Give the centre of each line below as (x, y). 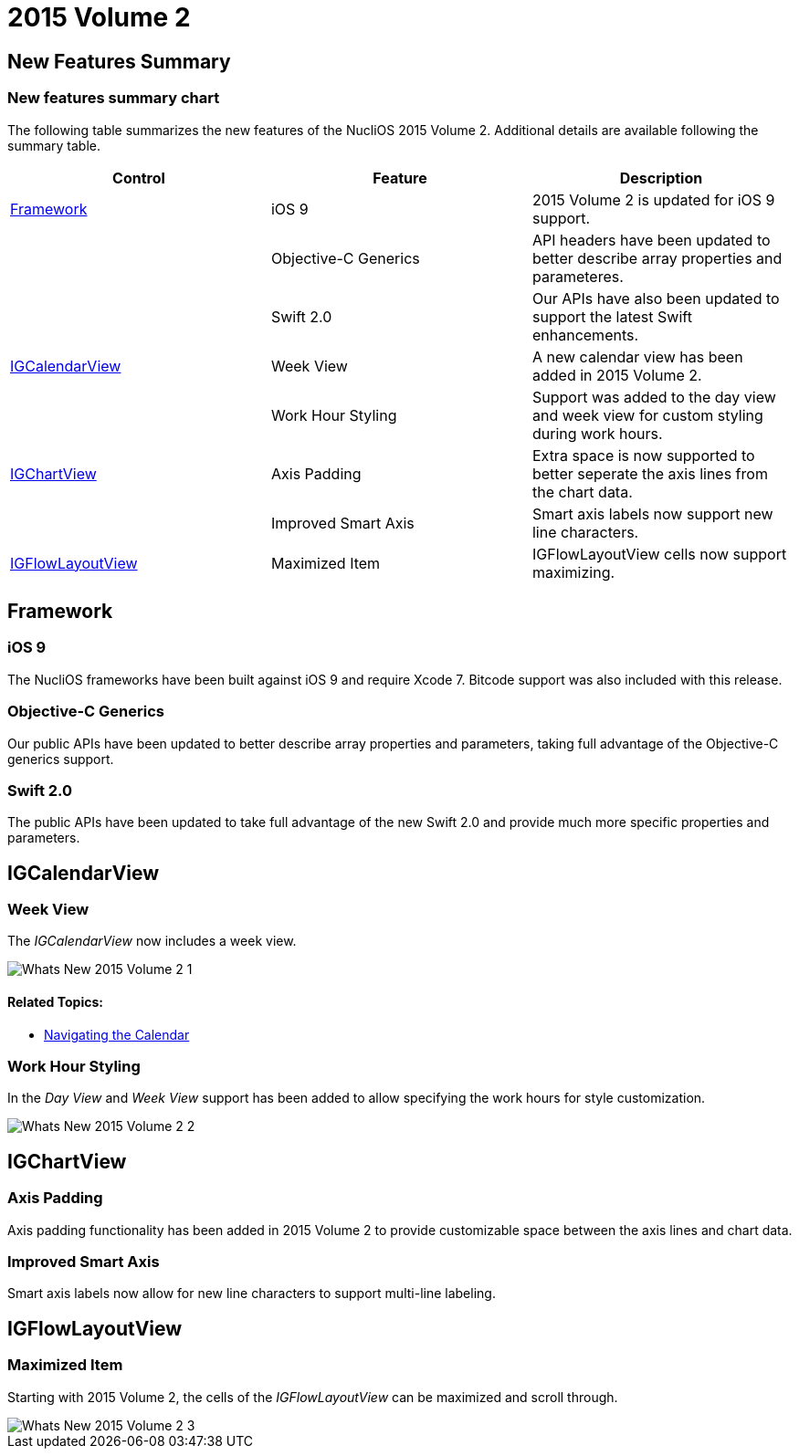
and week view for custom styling (647, 415)
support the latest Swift (612, 316)
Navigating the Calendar (117, 1034)
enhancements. (585, 335)
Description (661, 178)
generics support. (61, 759)
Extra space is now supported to (643, 455)
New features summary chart (114, 98)
